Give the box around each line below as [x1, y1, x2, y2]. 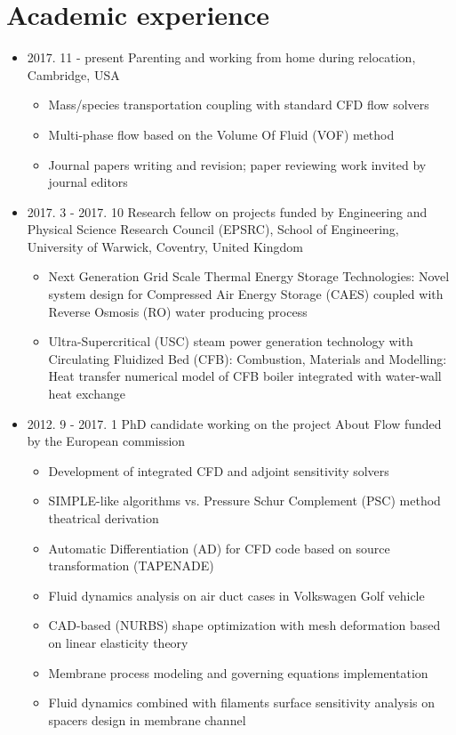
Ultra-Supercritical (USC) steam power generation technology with [48, 332, 413, 351]
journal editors [48, 173, 128, 191]
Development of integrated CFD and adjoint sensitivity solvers [48, 461, 389, 480]
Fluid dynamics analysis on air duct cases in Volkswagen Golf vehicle [48, 586, 425, 604]
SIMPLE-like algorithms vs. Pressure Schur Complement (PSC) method [48, 491, 441, 510]
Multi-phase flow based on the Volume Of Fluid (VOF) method [48, 125, 395, 143]
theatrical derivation [48, 509, 159, 527]
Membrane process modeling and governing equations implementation [48, 663, 428, 682]
